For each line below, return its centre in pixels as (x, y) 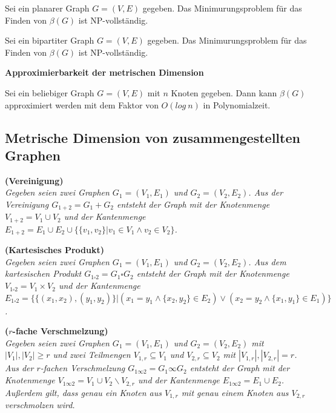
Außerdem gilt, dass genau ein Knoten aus (83, 392)
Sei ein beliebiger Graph (50, 92)
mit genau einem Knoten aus (235, 392)
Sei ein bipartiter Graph (50, 40)
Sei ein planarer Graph (47, 8)
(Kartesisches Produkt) (54, 250)
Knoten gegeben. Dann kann (224, 92)
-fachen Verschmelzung (83, 368)
